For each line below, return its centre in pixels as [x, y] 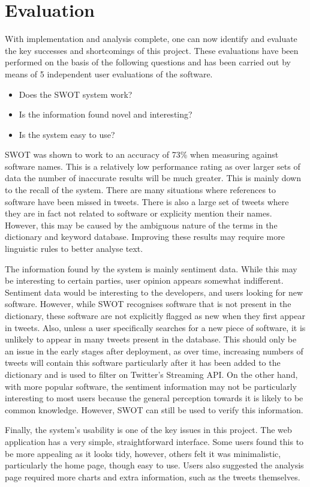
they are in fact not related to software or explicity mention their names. [139, 213]
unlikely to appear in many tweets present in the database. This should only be [151, 339]
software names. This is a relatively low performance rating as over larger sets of [153, 166]
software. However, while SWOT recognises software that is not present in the [148, 304]
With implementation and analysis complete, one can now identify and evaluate [151, 39]
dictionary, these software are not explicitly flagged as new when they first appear [155, 315]
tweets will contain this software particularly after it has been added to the [143, 363]
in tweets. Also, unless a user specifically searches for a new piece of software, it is [155, 327]
